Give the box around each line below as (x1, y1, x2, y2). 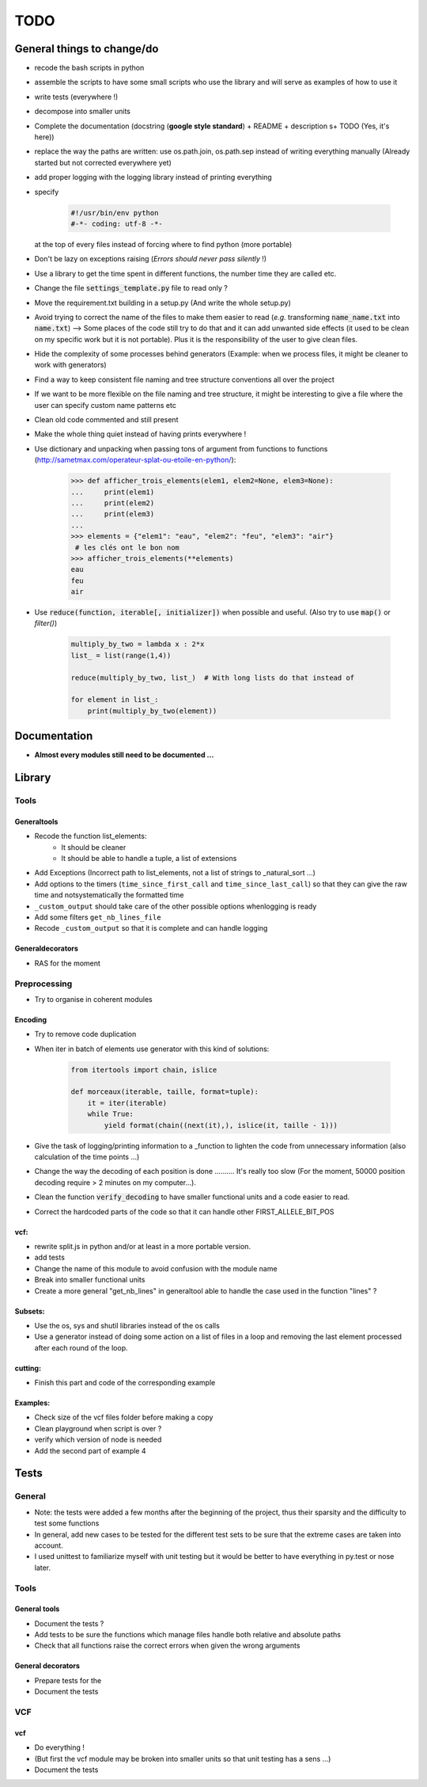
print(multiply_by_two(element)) (87, 706, 217, 715)
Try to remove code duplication (34, 1030, 137, 1039)
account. (34, 1541, 63, 1550)
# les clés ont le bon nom (75, 543, 179, 552)
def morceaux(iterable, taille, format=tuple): (70, 1088, 259, 1096)
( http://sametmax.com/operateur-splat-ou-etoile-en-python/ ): (34, 455, 236, 465)
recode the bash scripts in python (34, 63, 145, 73)
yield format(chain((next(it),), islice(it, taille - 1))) (104, 1121, 338, 1130)
